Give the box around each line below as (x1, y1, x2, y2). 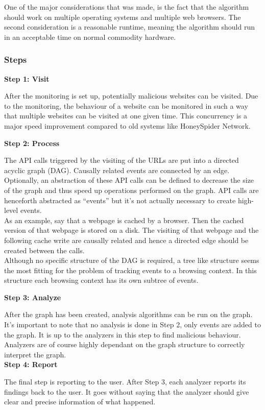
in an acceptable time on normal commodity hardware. (4, 31, 176, 42)
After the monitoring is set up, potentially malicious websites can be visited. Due (4, 90, 258, 101)
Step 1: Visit (4, 73, 50, 84)
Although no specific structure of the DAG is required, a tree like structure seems (4, 255, 259, 266)
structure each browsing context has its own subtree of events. (4, 275, 199, 285)
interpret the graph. (4, 349, 66, 359)
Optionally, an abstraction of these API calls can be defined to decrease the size (4, 175, 254, 185)
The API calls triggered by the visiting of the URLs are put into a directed (4, 155, 239, 165)
